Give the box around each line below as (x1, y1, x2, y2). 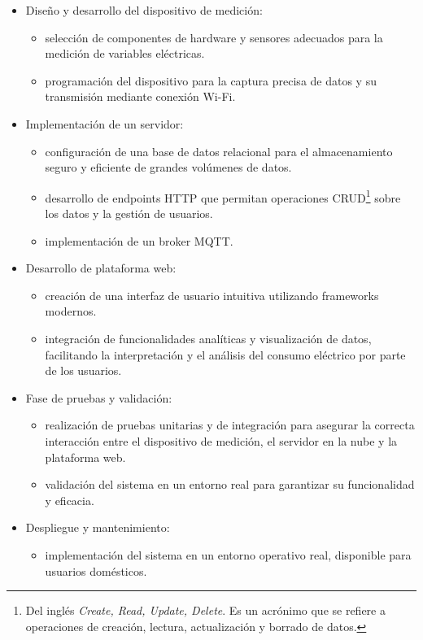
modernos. (45, 303, 97, 320)
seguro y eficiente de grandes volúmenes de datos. (45, 159, 292, 176)
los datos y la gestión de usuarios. (45, 205, 213, 221)
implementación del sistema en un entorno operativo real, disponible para (45, 546, 412, 563)
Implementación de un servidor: (25, 115, 184, 132)
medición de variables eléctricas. (45, 45, 205, 62)
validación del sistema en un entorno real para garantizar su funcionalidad (45, 476, 415, 493)
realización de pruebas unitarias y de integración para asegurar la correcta (45, 416, 415, 433)
